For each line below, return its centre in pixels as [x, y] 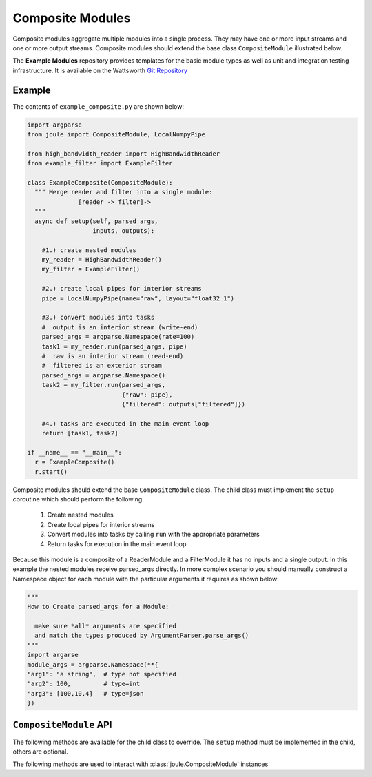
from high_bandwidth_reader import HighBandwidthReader [124, 154]
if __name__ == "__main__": [74, 452]
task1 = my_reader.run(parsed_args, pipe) [114, 346]
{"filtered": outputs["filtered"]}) [184, 404]
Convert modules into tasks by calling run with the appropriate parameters [153, 535]
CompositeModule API [62, 725]
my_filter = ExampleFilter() [91, 269]
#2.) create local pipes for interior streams [122, 289]
